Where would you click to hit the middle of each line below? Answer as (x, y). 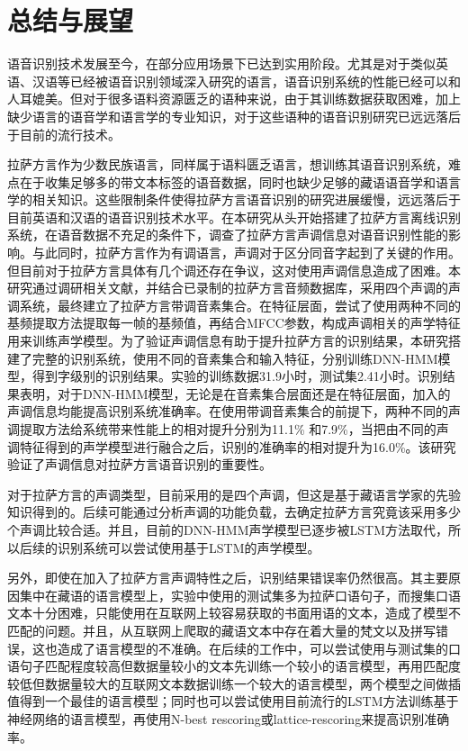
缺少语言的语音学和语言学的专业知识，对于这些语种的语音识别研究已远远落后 (234, 116)
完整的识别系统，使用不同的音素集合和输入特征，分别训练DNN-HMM (235, 358)
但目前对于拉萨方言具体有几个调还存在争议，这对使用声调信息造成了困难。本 (234, 270)
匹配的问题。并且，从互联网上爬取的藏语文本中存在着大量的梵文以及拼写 (221, 630)
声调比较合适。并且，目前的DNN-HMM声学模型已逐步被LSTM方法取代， (234, 529)
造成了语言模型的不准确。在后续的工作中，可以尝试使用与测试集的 (252, 648)
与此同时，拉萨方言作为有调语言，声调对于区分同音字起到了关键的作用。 (246, 253)
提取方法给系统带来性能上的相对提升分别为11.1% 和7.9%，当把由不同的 (228, 429)
